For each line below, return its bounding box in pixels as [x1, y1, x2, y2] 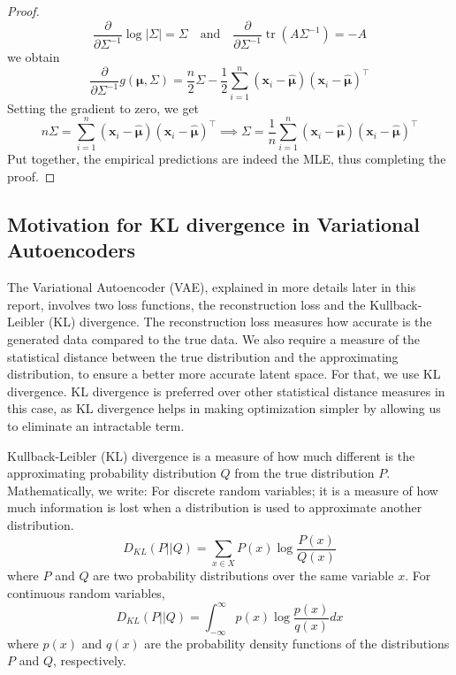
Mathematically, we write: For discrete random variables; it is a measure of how [7, 480, 438, 499]
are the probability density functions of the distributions [144, 633, 450, 652]
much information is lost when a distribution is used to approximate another [7, 498, 422, 517]
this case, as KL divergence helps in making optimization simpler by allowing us [7, 399, 441, 418]
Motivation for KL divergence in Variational [7, 211, 420, 238]
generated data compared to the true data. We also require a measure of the [7, 330, 421, 348]
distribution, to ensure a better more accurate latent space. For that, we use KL [7, 364, 441, 383]
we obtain [7, 48, 60, 65]
